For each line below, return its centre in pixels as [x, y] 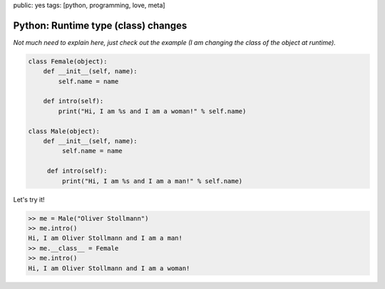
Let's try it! [29, 199]
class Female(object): [68, 61]
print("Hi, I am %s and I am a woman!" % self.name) [152, 111]
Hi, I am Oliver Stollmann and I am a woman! [109, 268]
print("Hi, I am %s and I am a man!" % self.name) [152, 181]
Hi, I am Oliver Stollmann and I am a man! [106, 238]
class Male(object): [64, 131]
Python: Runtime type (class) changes [100, 25]
